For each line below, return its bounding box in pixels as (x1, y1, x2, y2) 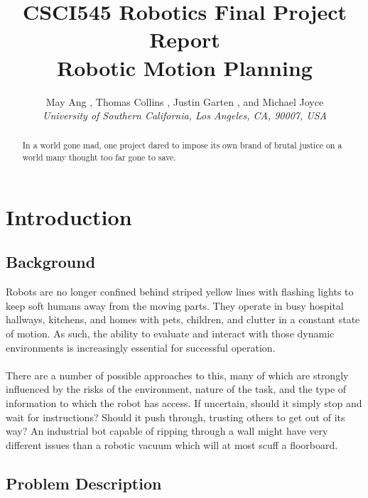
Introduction (6, 202, 132, 231)
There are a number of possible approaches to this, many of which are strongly (6, 367, 349, 382)
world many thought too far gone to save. (22, 151, 176, 163)
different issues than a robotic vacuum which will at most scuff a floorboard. (6, 437, 338, 452)
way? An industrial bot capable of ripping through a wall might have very (6, 423, 328, 438)
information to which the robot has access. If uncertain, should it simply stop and (6, 395, 362, 410)
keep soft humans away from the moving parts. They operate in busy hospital (6, 298, 344, 313)
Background (6, 251, 96, 273)
